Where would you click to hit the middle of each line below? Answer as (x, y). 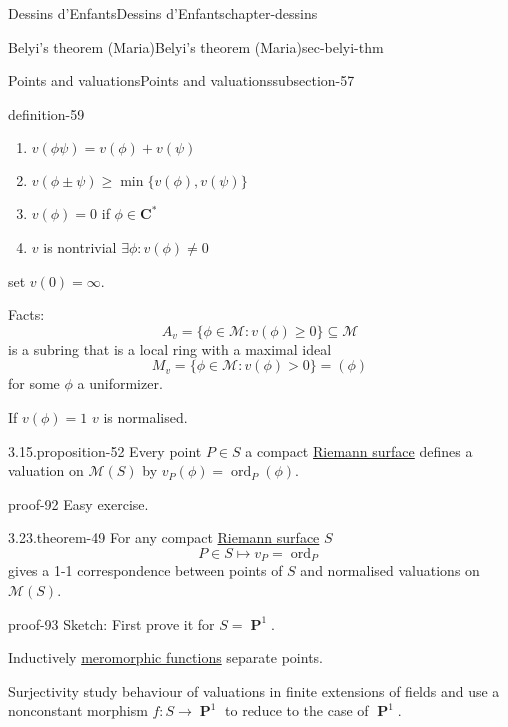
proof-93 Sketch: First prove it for (111, 623)
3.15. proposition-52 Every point (105, 450)
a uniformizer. (120, 383)
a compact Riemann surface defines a (359, 450)
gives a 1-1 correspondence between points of (145, 570)
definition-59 (46, 113)
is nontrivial (80, 246)
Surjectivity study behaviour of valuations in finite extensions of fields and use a (254, 690)
